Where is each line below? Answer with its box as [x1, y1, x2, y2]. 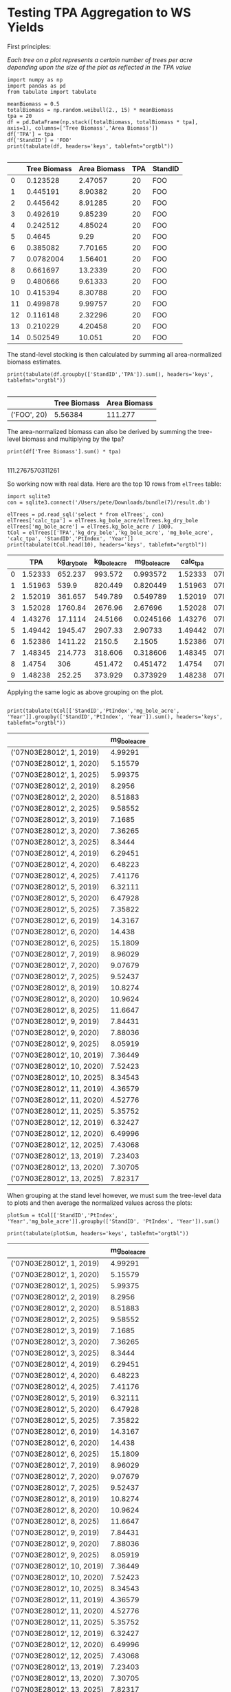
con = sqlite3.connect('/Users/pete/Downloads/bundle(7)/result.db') [7, 499, 211, 506]
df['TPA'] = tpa [7, 130, 54, 137]
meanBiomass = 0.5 [7, 100, 60, 108]
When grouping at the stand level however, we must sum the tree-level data [7, 1192, 221, 1200]
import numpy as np [7, 76, 63, 83]
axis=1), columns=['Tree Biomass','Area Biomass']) [7, 124, 158, 132]
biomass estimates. [7, 357, 62, 366]
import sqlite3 [7, 493, 51, 500]
